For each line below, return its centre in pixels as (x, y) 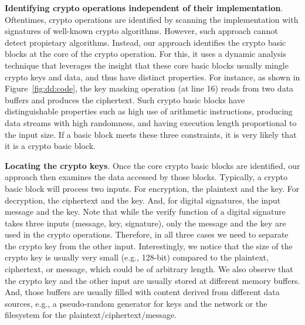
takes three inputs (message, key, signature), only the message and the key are (145, 223)
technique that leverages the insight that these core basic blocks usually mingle (147, 65)
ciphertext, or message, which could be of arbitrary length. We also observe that (149, 269)
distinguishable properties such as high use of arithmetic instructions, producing (149, 111)
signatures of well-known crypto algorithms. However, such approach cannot (141, 31)
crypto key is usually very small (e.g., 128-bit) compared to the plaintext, (137, 257)
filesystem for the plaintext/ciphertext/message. (91, 315)
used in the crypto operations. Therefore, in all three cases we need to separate (147, 234)
